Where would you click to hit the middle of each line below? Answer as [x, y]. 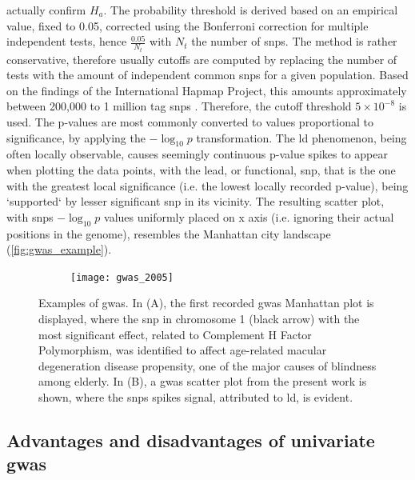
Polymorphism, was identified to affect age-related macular [183, 350]
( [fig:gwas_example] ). [59, 249]
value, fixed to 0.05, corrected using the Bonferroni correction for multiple [188, 25]
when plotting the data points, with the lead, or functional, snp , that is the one [201, 170]
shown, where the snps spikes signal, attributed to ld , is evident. [196, 397]
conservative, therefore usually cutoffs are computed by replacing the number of [202, 59]
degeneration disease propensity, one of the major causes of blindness [207, 365]
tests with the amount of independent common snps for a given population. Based [207, 75]
